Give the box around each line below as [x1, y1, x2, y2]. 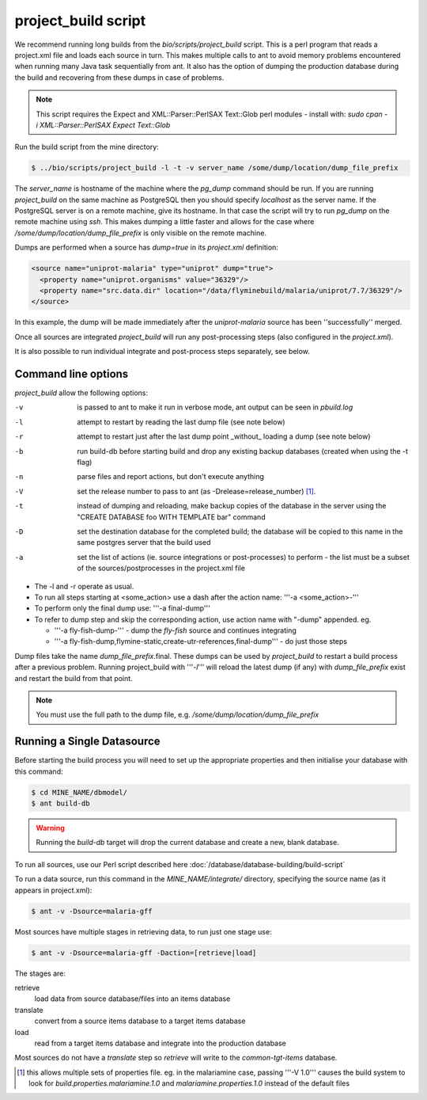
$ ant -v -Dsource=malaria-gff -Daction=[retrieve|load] [31, 948, 257, 957]
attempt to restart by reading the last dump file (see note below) [77, 417, 285, 427]
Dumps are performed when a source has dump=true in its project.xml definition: [14, 242, 278, 253]
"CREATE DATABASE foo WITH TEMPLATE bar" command [77, 512, 266, 522]
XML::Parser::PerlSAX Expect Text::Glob [40, 120, 171, 130]
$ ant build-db [31, 799, 90, 808]
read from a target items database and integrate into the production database [34, 1038, 286, 1048]
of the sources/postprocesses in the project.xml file [77, 563, 245, 573]
